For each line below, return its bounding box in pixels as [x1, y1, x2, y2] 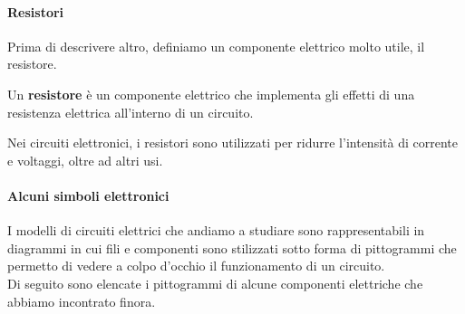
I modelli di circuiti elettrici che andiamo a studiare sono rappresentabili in [7, 221, 425, 240]
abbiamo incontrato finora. [7, 291, 156, 310]
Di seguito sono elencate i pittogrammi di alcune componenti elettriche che [7, 273, 423, 292]
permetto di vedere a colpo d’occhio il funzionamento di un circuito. [7, 256, 385, 275]
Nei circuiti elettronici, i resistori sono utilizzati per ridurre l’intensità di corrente [7, 133, 458, 152]
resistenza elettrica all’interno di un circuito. [7, 102, 254, 121]
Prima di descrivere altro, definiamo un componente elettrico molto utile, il [7, 36, 425, 55]
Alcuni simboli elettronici [7, 186, 170, 205]
